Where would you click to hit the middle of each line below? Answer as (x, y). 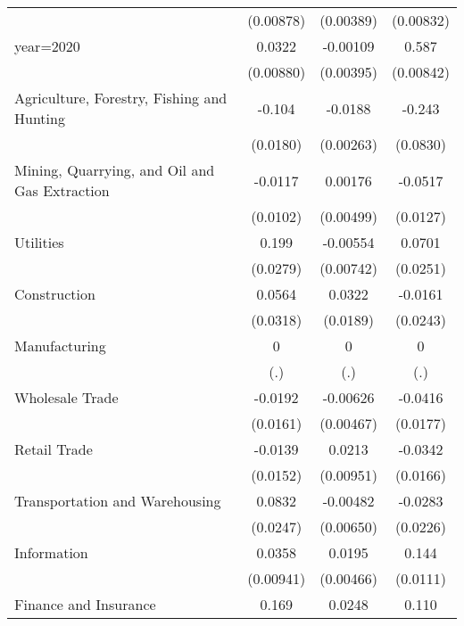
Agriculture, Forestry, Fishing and (121, 98)
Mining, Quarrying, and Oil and (115, 170)
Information (51, 552)
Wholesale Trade (66, 397)
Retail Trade (54, 449)
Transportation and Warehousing (118, 501)
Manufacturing (60, 346)
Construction (55, 294)
